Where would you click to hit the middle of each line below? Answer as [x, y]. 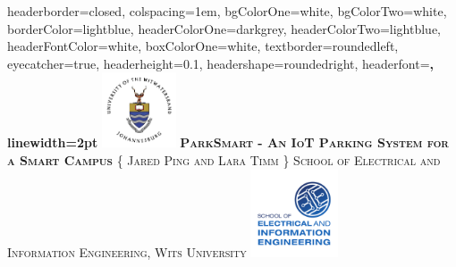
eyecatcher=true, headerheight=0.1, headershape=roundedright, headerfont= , [220, 63]
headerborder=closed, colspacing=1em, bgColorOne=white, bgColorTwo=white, [227, 11]
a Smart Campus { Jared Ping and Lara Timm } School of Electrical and [224, 159]
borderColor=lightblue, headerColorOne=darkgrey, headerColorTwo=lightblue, [224, 28]
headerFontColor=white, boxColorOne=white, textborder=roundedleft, [203, 46]
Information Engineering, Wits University [127, 251]
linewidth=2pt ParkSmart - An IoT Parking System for [228, 142]
